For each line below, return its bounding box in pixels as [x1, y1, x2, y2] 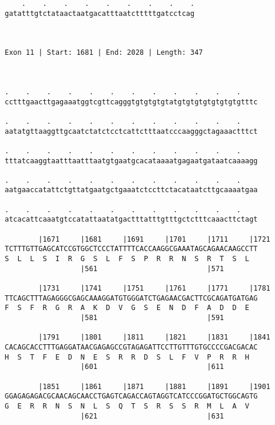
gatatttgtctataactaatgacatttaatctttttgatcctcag [5, 9, 195, 18]
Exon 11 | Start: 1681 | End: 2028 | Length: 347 [5, 48, 203, 57]
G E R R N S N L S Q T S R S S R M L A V [5, 401, 250, 410]
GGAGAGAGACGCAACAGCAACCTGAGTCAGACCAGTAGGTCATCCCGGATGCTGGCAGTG [5, 392, 258, 401]
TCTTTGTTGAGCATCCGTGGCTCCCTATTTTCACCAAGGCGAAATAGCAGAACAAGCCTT [5, 245, 258, 253]
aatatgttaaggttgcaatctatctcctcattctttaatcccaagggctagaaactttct [5, 127, 258, 136]
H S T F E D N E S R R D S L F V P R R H [5, 352, 250, 361]
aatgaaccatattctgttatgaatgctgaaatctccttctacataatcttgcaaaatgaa [5, 186, 258, 195]
